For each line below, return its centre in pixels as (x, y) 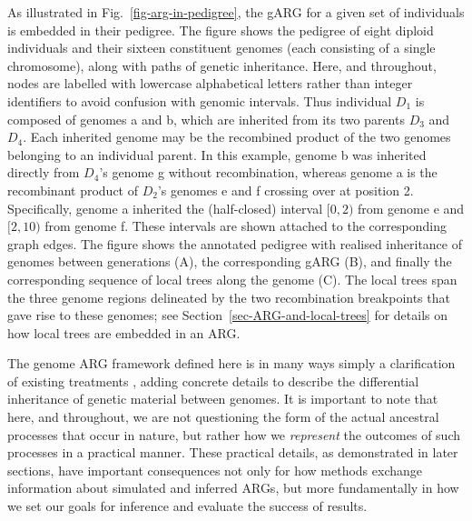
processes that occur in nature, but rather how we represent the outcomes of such (234, 434)
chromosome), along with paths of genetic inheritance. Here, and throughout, (222, 65)
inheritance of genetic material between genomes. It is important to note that (223, 399)
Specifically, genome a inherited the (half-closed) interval (165, 208)
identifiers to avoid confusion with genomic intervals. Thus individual (200, 100)
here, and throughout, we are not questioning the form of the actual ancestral (223, 417)
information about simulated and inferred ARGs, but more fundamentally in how (233, 488)
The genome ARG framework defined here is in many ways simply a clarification (231, 363)
